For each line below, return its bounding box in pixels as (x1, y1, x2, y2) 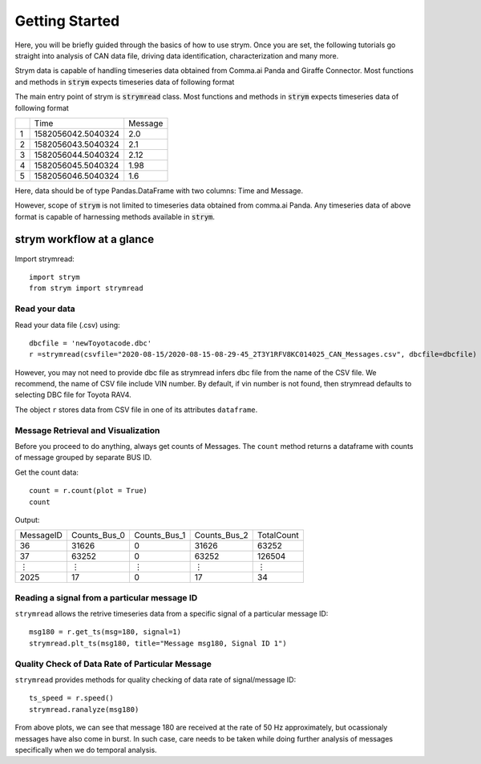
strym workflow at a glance (14, 232, 155, 246)
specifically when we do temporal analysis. (14, 745, 157, 754)
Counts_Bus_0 (71, 530, 126, 541)
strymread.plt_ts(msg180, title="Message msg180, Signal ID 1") (29, 638, 288, 648)
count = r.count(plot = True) (29, 486, 148, 495)
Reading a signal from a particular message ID (14, 592, 198, 603)
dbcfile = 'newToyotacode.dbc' (29, 338, 152, 348)
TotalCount (257, 530, 300, 541)
